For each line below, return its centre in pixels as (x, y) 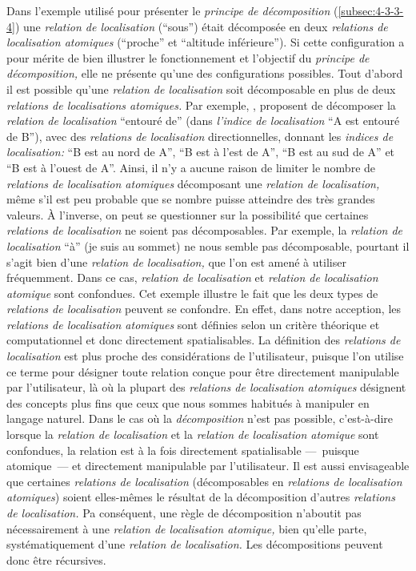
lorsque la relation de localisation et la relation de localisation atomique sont (193, 434)
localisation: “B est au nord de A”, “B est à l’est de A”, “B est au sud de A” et (201, 152)
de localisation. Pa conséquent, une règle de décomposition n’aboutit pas (184, 513)
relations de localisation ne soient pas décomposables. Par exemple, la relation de (205, 230)
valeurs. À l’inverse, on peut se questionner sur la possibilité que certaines (188, 214)
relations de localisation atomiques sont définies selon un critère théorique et (193, 324)
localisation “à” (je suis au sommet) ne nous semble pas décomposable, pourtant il (208, 245)
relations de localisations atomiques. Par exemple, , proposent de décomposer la (201, 105)
